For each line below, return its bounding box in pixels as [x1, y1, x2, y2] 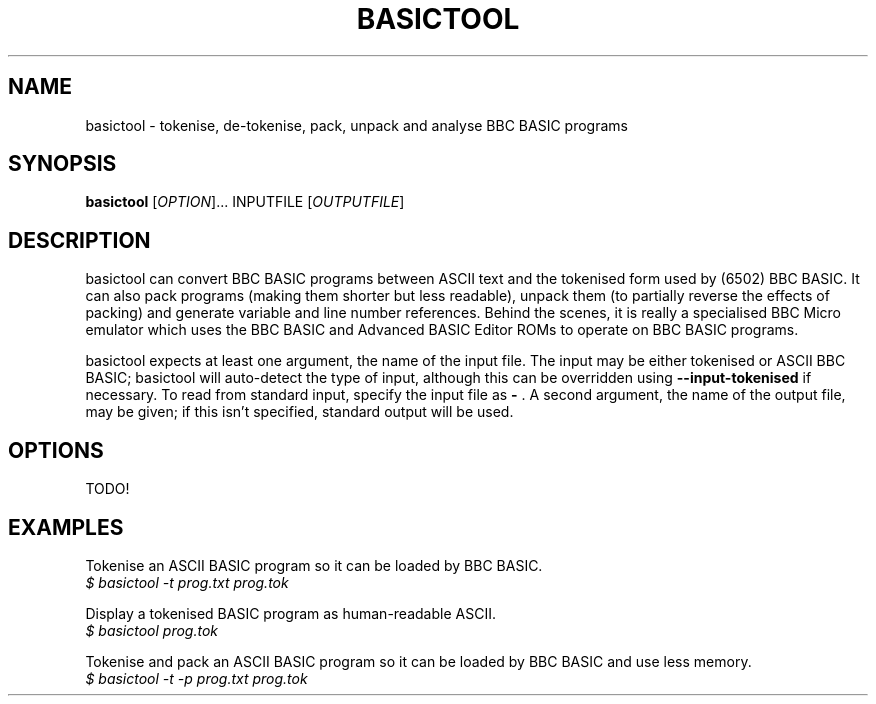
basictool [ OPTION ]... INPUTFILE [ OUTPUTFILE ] [85, 193, 405, 211]
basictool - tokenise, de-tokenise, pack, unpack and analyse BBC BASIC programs [85, 116, 628, 134]
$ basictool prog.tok [85, 621, 219, 639]
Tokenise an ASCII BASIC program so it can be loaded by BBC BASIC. [85, 556, 543, 574]
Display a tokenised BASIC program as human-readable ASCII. [85, 604, 496, 622]
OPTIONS [8, 437, 104, 463]
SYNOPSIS [8, 151, 117, 177]
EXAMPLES [8, 514, 124, 540]
